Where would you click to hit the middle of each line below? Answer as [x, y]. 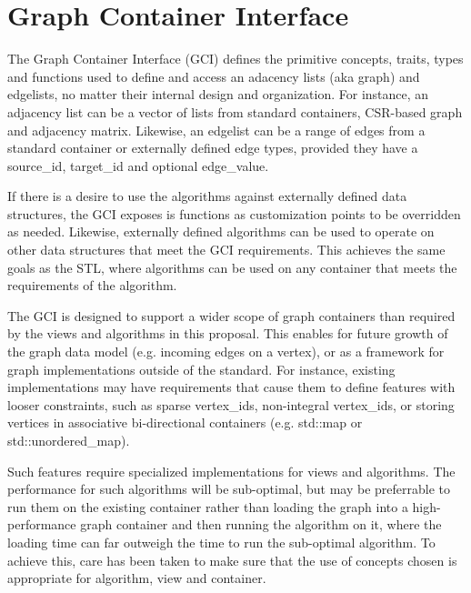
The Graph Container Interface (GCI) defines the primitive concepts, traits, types [235, 59]
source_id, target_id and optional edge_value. [138, 165]
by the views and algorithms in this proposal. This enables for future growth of [228, 333]
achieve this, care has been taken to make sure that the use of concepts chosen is [232, 560]
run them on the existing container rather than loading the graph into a [208, 506]
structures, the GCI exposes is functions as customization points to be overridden [234, 213]
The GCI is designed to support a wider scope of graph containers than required [231, 315]
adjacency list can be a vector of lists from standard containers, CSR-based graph [235, 111]
